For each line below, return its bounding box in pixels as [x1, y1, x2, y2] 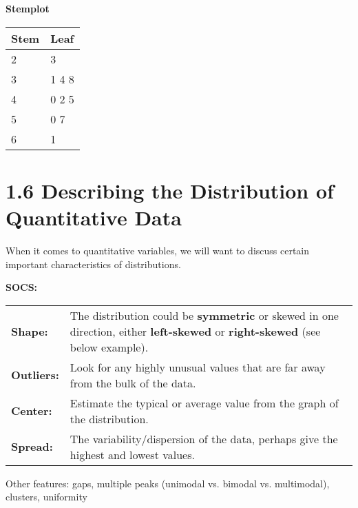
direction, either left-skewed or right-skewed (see [70, 323, 321, 339]
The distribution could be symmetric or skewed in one [70, 307, 339, 323]
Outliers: [11, 367, 59, 383]
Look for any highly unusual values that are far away [70, 358, 326, 375]
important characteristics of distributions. [6, 256, 181, 271]
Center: [11, 403, 52, 419]
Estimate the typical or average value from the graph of [70, 394, 339, 411]
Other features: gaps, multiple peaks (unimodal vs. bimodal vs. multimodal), [6, 476, 330, 490]
